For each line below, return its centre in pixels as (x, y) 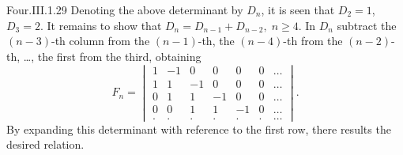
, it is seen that (298, 9)
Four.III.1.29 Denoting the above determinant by (125, 9)
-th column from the (101, 41)
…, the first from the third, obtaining (112, 56)
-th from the (313, 41)
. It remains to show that (101, 25)
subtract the (367, 25)
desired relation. (45, 144)
